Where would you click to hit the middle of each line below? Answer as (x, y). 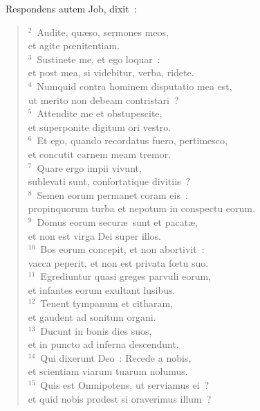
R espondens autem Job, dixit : (71, 8)
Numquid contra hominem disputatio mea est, (134, 86)
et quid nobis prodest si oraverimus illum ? (120, 398)
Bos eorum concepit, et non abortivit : (122, 249)
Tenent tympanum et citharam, (107, 303)
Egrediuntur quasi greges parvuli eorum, (126, 276)
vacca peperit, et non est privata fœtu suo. (118, 262)
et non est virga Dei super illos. (95, 235)
